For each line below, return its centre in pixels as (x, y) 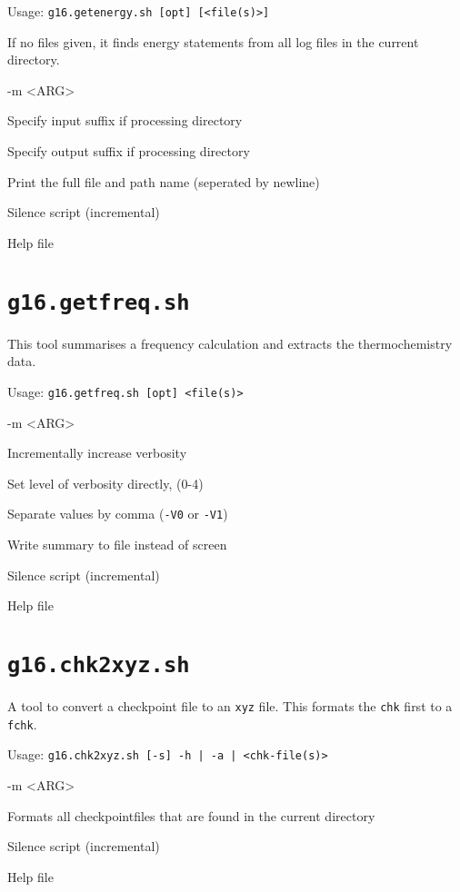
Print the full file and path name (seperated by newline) (164, 181)
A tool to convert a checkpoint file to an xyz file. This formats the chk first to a (230, 705)
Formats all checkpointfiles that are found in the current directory (191, 815)
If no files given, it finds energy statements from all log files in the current (213, 41)
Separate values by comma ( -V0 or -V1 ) (118, 514)
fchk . (22, 724)
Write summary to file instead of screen (117, 544)
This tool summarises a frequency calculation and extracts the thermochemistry (230, 343)
